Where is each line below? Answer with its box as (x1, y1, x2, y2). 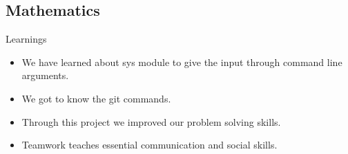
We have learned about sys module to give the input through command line (21, 54, 342, 69)
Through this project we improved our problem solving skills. (21, 114, 281, 129)
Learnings (6, 32, 47, 46)
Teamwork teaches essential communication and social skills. (21, 137, 278, 152)
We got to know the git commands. (21, 91, 171, 105)
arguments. (21, 68, 69, 82)
